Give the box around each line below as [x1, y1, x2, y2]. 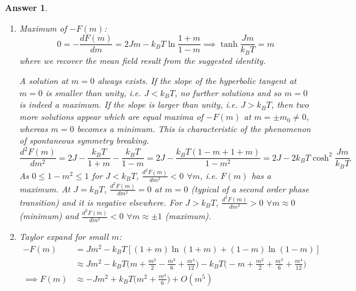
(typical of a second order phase [191, 182, 309, 195]
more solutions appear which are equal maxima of [19, 110, 204, 123]
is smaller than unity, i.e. [45, 86, 141, 99]
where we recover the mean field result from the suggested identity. [19, 54, 266, 66]
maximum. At [19, 182, 71, 195]
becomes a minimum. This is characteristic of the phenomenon [77, 122, 311, 135]
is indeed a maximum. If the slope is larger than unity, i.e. [19, 98, 238, 111]
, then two [271, 98, 309, 111]
